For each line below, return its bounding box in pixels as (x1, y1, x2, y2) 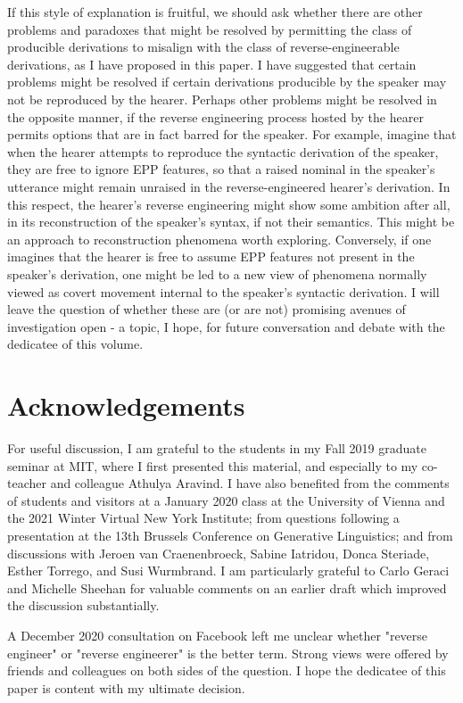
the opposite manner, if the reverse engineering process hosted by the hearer (7, 107, 424, 126)
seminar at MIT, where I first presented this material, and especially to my (7, 456, 418, 475)
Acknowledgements (7, 387, 245, 424)
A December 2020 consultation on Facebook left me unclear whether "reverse (7, 625, 428, 644)
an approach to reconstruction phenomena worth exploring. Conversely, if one (7, 229, 432, 248)
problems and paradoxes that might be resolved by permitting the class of (7, 20, 412, 38)
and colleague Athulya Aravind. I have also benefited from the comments (50, 474, 450, 492)
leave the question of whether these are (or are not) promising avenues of (7, 300, 406, 318)
